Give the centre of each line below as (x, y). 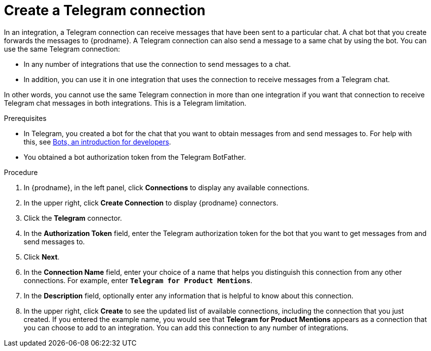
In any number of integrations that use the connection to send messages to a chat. (157, 64)
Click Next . (42, 257)
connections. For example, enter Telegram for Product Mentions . (138, 280)
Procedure (21, 172)
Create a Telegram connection (105, 10)
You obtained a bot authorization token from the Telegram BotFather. (135, 157)
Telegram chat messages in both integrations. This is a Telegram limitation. (125, 103)
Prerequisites (25, 118)
